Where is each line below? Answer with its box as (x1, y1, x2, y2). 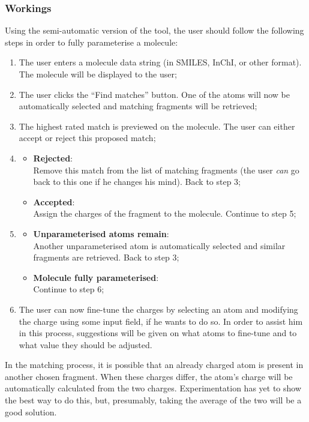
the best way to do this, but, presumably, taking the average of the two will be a (5, 394, 302, 406)
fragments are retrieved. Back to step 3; (33, 251, 179, 264)
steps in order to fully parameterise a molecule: (5, 35, 178, 48)
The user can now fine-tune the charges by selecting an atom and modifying (19, 303, 298, 315)
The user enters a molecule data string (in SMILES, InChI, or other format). (19, 56, 302, 68)
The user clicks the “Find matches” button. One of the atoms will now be (19, 88, 290, 100)
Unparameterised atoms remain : (33, 227, 169, 240)
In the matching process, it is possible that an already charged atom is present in (5, 358, 304, 371)
